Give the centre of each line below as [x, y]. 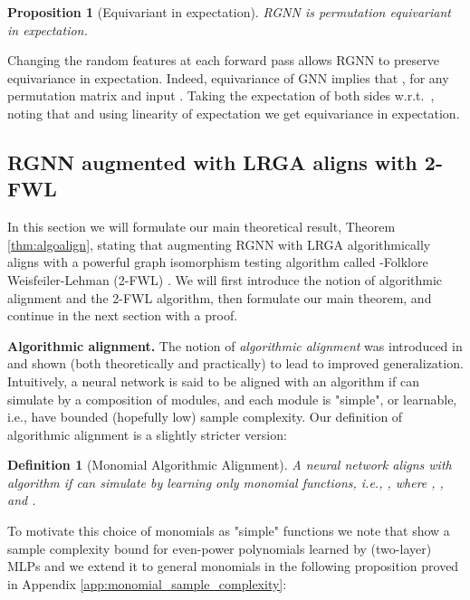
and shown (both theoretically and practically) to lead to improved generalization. [235, 363]
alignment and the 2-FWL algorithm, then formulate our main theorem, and [220, 297]
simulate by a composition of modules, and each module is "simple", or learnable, [232, 399]
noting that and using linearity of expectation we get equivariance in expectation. [234, 113]
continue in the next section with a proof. [123, 315]
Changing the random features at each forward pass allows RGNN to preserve [223, 60]
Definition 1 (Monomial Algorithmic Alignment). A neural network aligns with [230, 465]
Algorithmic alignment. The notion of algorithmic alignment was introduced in [235, 345]
